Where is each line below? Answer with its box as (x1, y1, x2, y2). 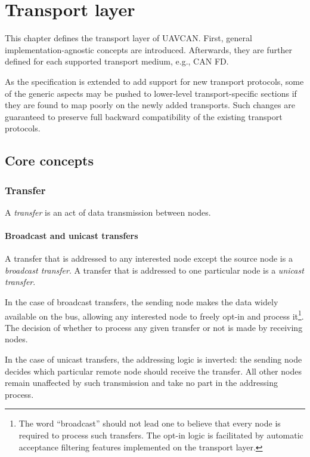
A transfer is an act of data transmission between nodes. (5, 206, 211, 218)
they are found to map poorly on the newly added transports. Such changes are (5, 99, 295, 111)
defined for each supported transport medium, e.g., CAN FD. (5, 55, 229, 68)
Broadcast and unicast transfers (5, 229, 138, 242)
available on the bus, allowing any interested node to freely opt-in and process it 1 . (5, 308, 304, 322)
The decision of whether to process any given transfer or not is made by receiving (5, 321, 303, 333)
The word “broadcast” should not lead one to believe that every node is (18, 417, 281, 430)
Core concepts (5, 151, 94, 170)
